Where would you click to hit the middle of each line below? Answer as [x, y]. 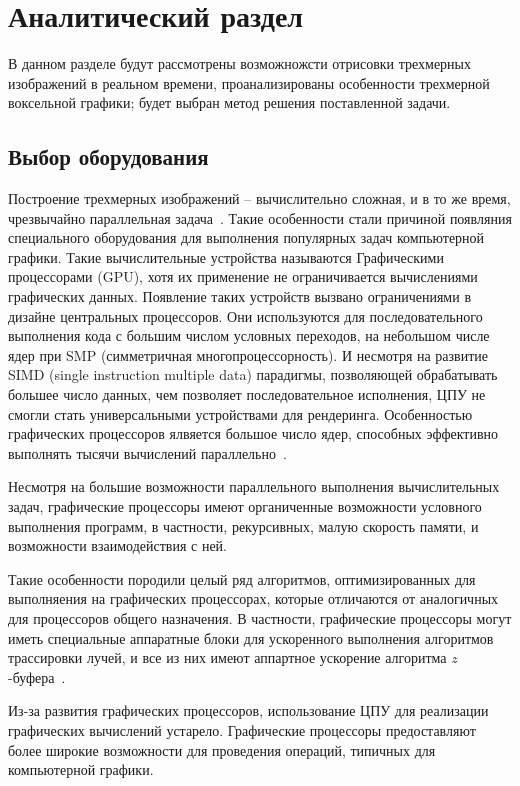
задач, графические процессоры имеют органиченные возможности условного [245, 506]
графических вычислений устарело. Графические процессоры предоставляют [242, 729]
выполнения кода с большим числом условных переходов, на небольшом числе [249, 335]
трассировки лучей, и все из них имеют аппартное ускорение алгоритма [227, 657]
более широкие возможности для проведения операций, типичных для [222, 749]
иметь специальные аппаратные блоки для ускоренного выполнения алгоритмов [251, 637]
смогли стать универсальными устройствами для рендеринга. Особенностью [240, 413]
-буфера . [37, 676]
